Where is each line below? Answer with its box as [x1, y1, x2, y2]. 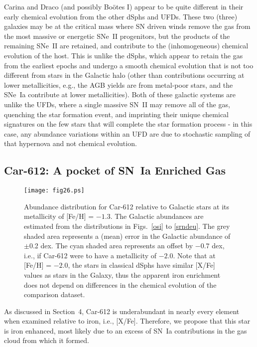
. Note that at [173, 250, 216, 260]
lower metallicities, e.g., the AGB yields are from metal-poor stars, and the [4, 79, 233, 90]
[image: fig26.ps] [24, 187, 85, 194]
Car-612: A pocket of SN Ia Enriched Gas [4, 163, 226, 178]
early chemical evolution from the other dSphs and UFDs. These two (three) [4, 11, 238, 21]
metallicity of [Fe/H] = [24, 211, 94, 221]
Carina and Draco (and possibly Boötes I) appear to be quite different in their [4, 1, 244, 11]
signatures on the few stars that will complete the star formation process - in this [4, 119, 253, 129]
